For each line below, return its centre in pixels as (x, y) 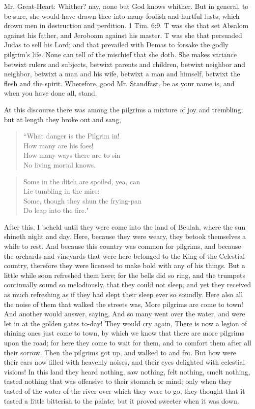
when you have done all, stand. (51, 93)
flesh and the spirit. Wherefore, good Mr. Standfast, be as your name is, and (119, 83)
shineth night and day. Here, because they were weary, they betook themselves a (125, 236)
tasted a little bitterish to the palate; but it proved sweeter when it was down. (122, 400)
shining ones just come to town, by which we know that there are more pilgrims (124, 333)
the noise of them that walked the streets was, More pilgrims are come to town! (124, 304)
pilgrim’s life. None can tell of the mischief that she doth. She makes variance (121, 54)
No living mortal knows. (59, 164)
